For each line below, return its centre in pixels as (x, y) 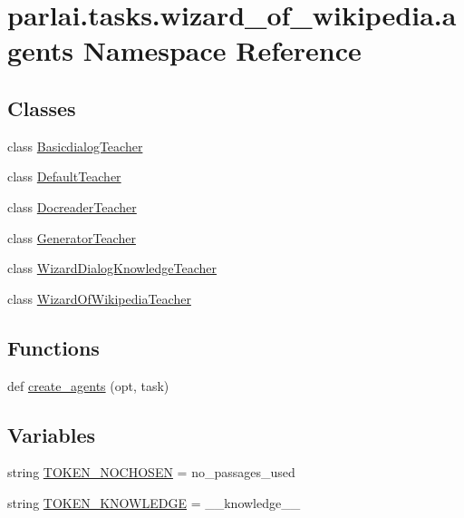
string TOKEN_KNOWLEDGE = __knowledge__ (154, 502)
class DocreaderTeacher (72, 206)
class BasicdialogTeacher (75, 146)
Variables (52, 434)
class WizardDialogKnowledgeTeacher (112, 268)
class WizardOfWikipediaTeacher (99, 298)
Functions (53, 347)
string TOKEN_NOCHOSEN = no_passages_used (151, 472)
